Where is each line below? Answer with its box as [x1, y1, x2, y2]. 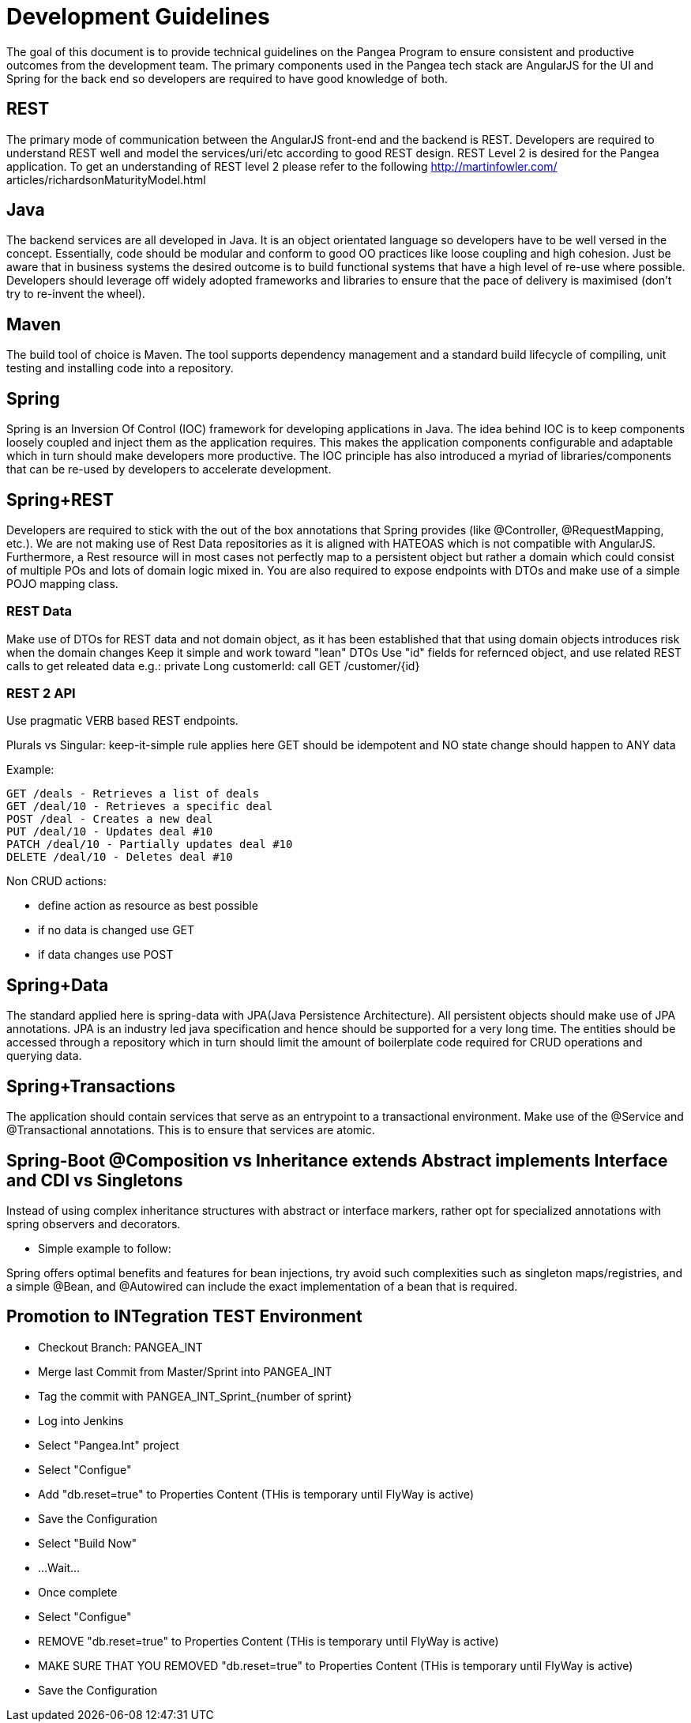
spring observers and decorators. [6, 1217, 181, 1231]
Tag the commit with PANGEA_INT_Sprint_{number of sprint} [38, 1389, 352, 1403]
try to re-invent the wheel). [6, 287, 145, 301]
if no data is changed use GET [38, 923, 195, 937]
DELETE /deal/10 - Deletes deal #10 [6, 850, 233, 864]
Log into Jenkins [38, 1413, 124, 1427]
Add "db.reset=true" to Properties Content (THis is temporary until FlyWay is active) [38, 1487, 474, 1501]
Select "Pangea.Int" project [38, 1438, 179, 1452]
